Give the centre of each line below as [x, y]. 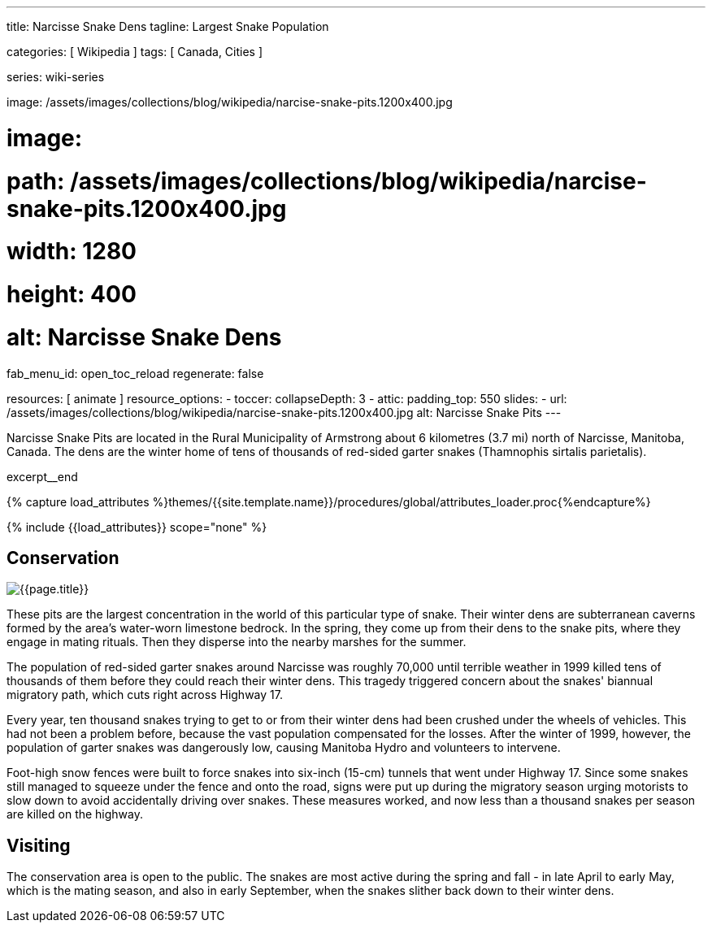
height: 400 [72, 294]
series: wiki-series [56, 77]
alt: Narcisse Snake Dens [144, 337]
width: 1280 [72, 252]
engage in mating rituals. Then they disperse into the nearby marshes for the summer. [237, 642]
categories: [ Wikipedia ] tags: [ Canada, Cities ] [135, 52]
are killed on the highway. [75, 814]
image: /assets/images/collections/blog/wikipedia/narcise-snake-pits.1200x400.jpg [230, 102]
